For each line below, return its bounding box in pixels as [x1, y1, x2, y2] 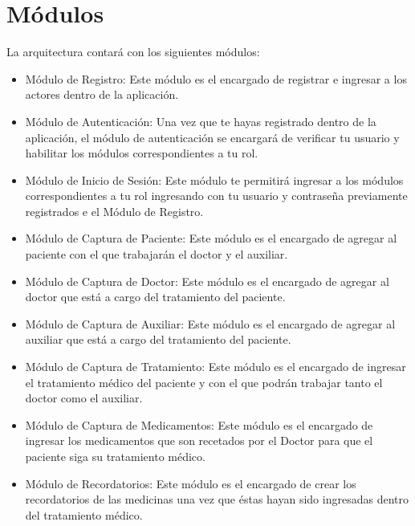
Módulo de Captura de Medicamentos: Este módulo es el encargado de [25, 416, 373, 433]
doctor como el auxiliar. [25, 389, 143, 406]
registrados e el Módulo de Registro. [25, 202, 204, 219]
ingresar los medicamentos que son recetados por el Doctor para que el [25, 432, 373, 449]
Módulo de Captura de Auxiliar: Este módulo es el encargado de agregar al [25, 315, 396, 332]
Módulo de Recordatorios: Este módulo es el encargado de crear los [25, 475, 356, 491]
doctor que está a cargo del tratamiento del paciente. [25, 288, 286, 305]
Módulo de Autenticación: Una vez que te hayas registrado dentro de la [25, 112, 376, 129]
